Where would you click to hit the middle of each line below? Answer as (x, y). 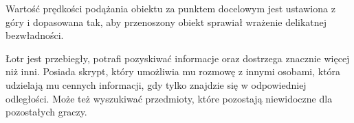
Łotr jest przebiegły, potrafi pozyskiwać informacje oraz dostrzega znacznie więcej (178, 58)
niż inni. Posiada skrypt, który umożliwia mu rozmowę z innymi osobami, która (173, 71)
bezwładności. (35, 35)
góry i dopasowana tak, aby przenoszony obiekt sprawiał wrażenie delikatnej (166, 22)
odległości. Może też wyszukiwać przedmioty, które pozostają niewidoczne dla (169, 98)
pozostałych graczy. (46, 112)
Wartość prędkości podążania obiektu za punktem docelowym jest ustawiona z (170, 8)
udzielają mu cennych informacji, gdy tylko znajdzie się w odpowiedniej (156, 84)
